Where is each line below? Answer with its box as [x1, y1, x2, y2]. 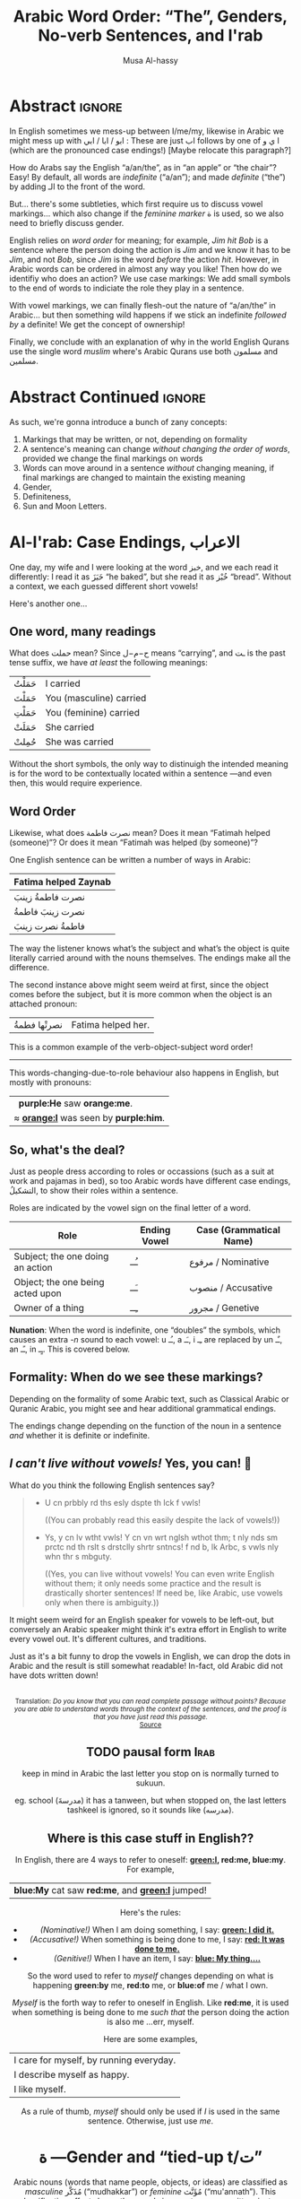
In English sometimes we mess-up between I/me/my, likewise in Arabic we [9, 126, 285, 136]
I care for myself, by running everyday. [13, 2054, 176, 2066]
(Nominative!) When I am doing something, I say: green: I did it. [39, 1925, 275, 1935]
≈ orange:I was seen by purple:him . [13, 1112, 166, 1125]
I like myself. [13, 2083, 67, 2096]
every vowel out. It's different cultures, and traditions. [9, 1633, 207, 1644]
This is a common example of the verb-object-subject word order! [9, 1042, 254, 1053]
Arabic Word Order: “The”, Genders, [13, 6, 288, 27]
